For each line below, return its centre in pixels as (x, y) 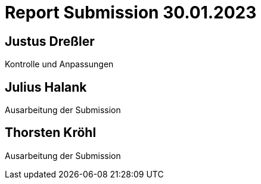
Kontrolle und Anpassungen (59, 64)
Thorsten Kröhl (51, 133)
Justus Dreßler (50, 41)
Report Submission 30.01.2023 (131, 13)
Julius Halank (46, 87)
